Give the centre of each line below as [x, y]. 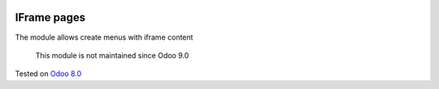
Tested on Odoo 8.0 [48, 74]
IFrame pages [50, 17]
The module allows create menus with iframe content [104, 37]
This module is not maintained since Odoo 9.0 [112, 55]
